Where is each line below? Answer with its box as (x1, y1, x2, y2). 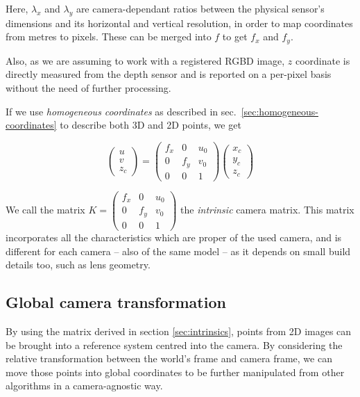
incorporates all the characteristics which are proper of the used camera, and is (6, 229, 342, 244)
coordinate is (295, 53, 350, 67)
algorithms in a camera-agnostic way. (6, 378, 163, 393)
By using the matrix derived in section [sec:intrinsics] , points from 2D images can (6, 323, 352, 338)
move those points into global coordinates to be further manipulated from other (6, 364, 345, 379)
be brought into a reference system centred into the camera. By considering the (6, 337, 343, 352)
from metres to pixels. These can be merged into (6, 29, 212, 44)
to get (222, 29, 248, 44)
